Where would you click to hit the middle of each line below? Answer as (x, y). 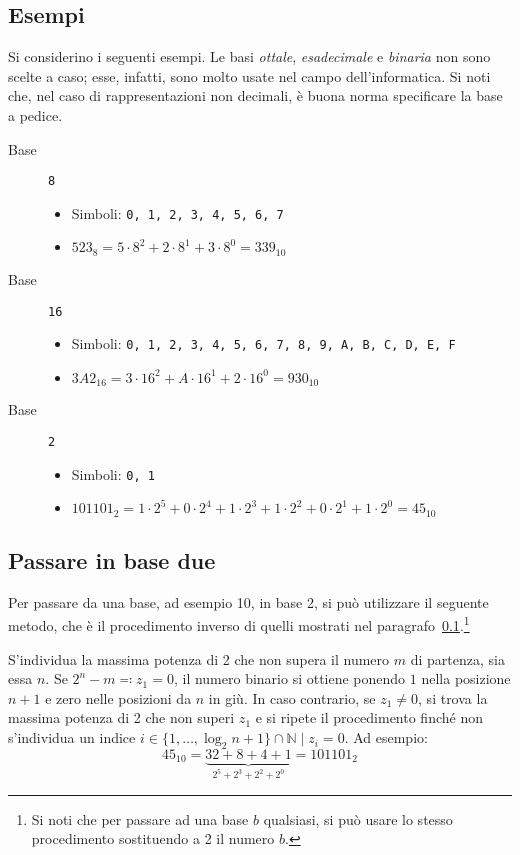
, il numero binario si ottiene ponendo (289, 678)
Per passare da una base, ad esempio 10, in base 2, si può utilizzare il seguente (248, 601)
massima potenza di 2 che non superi (121, 717)
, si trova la (453, 697)
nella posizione (466, 678)
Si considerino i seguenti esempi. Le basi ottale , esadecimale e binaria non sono (249, 56)
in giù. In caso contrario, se (292, 697)
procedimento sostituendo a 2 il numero (153, 838)
